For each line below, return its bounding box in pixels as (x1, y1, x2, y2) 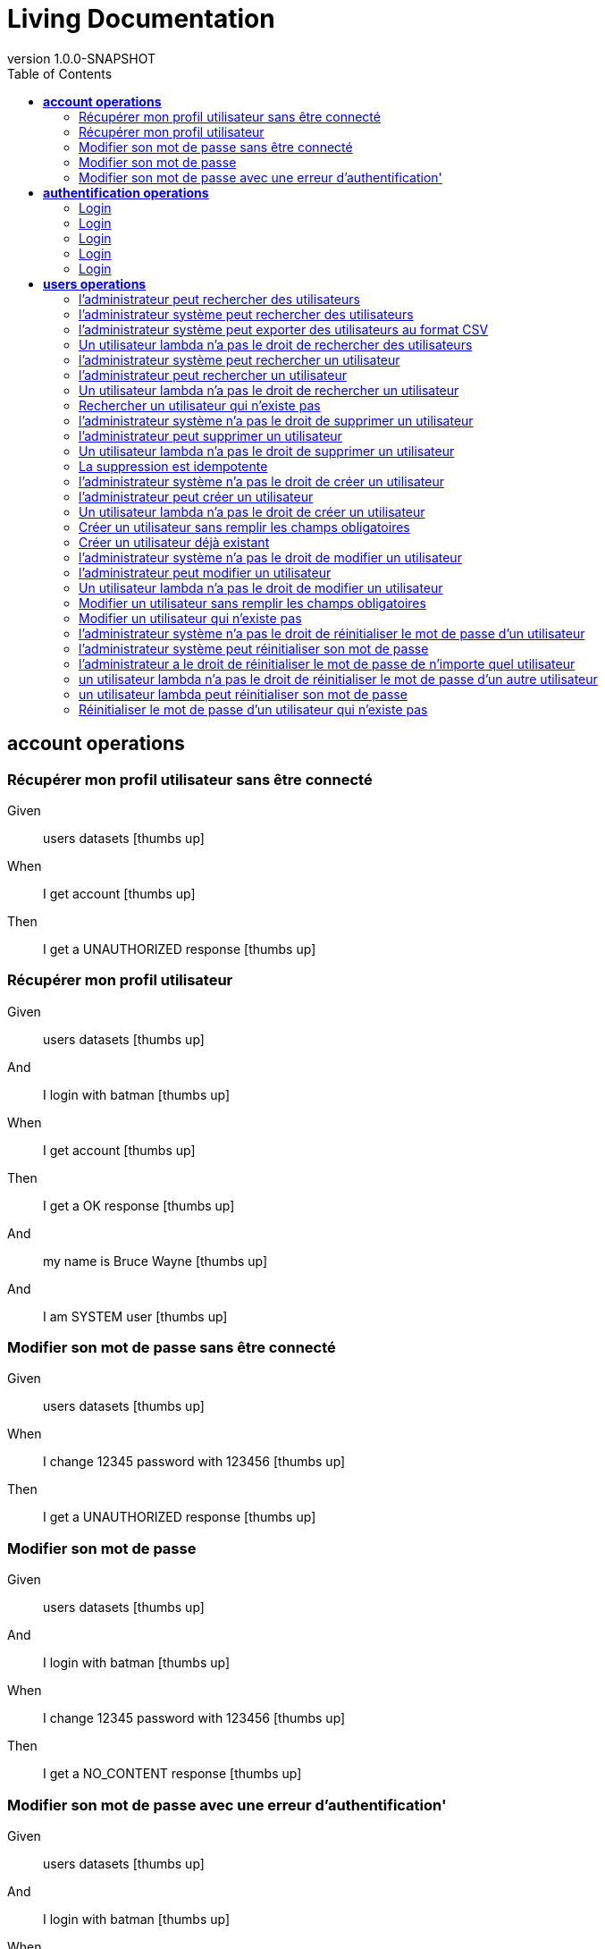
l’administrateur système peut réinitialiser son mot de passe (79, 640, 429, 656)
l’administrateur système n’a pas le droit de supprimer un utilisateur (79, 412, 474, 428)
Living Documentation (7, 4, 275, 34)
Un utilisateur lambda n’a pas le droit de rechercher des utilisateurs (79, 336, 473, 352)
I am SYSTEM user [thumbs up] (43, 1308, 228, 1324)
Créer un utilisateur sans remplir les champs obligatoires (79, 519, 410, 535)
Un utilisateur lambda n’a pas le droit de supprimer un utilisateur (79, 443, 455, 459)
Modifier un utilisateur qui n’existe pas (79, 610, 302, 626)
